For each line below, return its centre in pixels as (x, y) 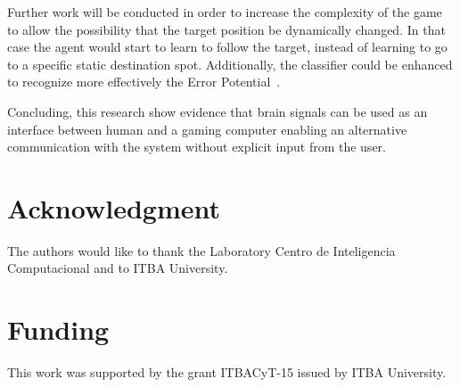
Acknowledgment (114, 207)
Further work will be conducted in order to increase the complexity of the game (225, 12)
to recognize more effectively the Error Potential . (144, 82)
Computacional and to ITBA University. (118, 268)
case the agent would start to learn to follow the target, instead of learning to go (227, 47)
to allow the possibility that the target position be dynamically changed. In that (226, 29)
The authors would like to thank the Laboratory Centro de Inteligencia (201, 250)
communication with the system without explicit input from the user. (197, 147)
